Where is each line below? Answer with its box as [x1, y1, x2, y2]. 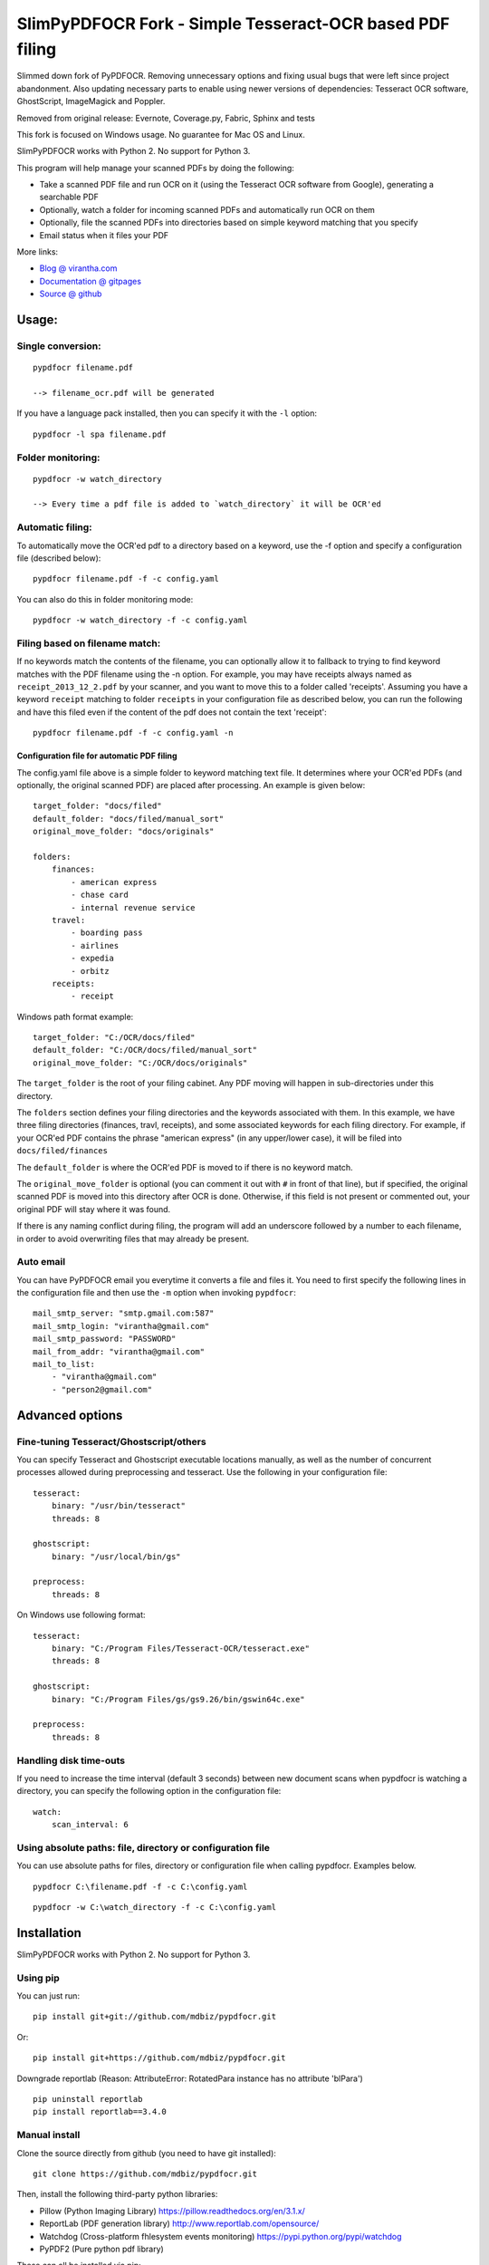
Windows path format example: [16, 1011, 134, 1022]
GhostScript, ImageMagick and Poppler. [16, 96, 166, 107]
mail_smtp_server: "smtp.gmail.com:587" [33, 1308, 215, 1318]
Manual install [16, 2129, 81, 2142]
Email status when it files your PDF [39, 229, 169, 240]
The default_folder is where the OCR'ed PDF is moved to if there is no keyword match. [16, 1161, 353, 1172]
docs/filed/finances [16, 1146, 109, 1156]
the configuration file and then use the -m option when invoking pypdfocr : [16, 1287, 296, 1298]
